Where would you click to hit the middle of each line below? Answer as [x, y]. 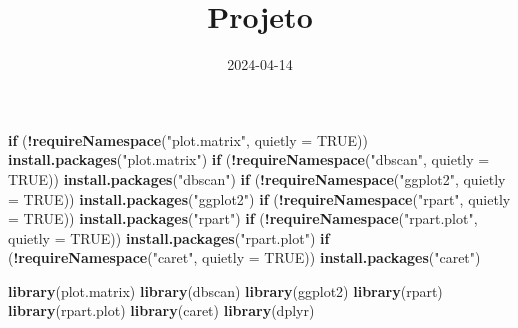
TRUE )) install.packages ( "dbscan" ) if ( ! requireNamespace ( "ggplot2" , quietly [257, 178]
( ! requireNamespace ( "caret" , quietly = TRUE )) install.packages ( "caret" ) [244, 257]
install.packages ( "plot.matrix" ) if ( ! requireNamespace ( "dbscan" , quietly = [249, 159]
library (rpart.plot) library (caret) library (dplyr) [161, 310]
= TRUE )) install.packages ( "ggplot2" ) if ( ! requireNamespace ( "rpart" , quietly [259, 198]
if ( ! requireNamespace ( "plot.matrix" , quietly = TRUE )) [188, 139]
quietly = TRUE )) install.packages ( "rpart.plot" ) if [169, 237]
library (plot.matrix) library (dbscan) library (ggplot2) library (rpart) [225, 290]
